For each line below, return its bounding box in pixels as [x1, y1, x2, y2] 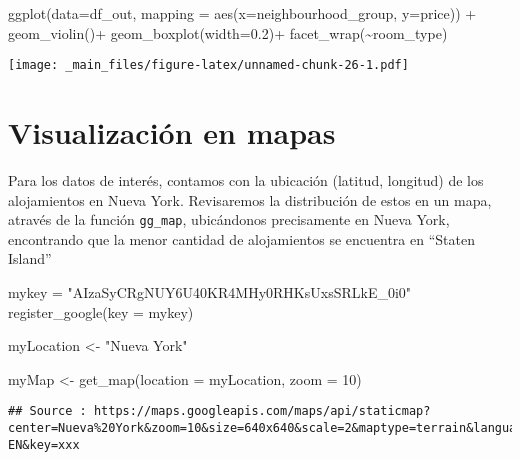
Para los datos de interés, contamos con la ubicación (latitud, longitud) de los [8, 169, 484, 190]
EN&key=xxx [8, 437, 80, 452]
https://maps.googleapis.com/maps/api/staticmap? [93, 404, 431, 419]
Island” [8, 248, 52, 269]
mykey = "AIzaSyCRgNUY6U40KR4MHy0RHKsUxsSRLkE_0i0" [8, 282, 412, 302]
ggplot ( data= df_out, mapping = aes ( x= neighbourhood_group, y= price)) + [8, 3, 477, 23]
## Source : [8, 404, 87, 419]
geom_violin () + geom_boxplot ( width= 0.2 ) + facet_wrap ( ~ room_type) [8, 22, 448, 43]
